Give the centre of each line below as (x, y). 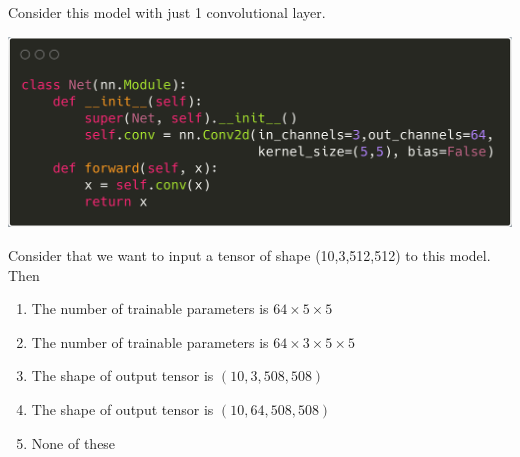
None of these (73, 442)
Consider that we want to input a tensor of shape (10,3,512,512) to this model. (249, 255)
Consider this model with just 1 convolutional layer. (167, 12)
